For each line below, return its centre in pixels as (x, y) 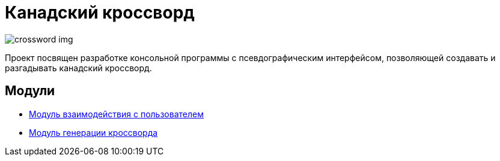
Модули (30, 91)
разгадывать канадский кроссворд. (78, 68)
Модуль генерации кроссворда (93, 132)
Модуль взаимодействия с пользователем (116, 114)
